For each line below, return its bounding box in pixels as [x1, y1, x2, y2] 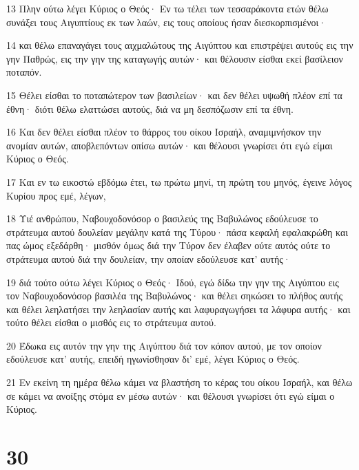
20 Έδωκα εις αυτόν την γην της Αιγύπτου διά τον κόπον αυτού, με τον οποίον [6, 338, 322, 352]
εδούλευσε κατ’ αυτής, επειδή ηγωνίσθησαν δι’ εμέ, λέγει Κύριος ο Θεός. [6, 352, 300, 366]
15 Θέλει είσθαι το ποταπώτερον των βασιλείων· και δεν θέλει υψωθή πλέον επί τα [6, 87, 342, 102]
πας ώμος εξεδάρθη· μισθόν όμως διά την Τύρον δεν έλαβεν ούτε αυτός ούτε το [6, 238, 331, 253]
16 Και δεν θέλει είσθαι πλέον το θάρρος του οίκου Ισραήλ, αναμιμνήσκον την [6, 125, 322, 139]
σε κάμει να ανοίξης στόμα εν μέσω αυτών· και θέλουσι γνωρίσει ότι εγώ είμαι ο [6, 388, 335, 403]
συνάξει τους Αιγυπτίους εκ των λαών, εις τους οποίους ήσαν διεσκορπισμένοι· [6, 14, 327, 29]
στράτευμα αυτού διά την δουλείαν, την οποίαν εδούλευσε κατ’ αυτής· [6, 251, 291, 266]
